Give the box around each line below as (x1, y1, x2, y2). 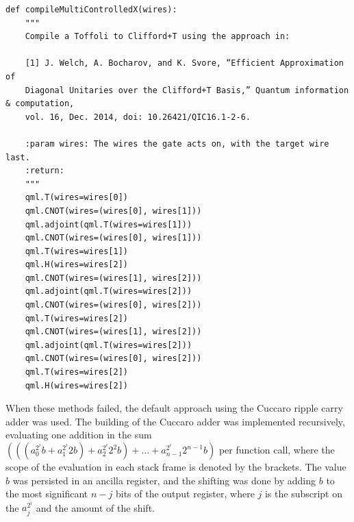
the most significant (5, 486, 88, 501)
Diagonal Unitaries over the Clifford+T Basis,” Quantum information (25, 85, 349, 95)
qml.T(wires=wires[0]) (25, 192, 128, 203)
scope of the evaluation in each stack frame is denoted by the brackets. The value (5, 460, 346, 473)
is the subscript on (264, 486, 343, 501)
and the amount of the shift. (36, 500, 155, 514)
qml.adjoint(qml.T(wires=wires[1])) (25, 219, 192, 229)
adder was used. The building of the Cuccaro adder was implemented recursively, (5, 414, 345, 428)
